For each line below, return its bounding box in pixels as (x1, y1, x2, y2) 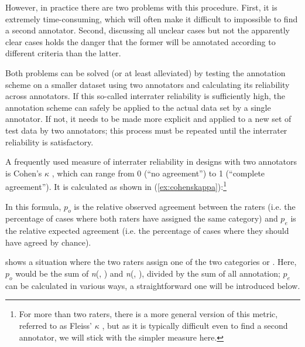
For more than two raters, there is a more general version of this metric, (19, 308, 278, 320)
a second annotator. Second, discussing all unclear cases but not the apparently (5, 24, 290, 36)
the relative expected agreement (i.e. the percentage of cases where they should (5, 224, 289, 237)
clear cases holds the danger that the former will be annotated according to (5, 35, 276, 47)
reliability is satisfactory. (5, 135, 94, 148)
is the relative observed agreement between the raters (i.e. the (74, 200, 296, 212)
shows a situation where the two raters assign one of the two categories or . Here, (5, 256, 297, 268)
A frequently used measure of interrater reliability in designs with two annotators (5, 155, 297, 168)
